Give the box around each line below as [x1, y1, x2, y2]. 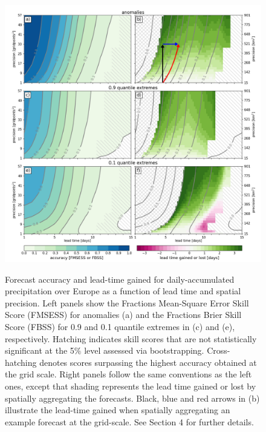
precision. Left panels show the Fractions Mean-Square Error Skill [5, 296, 249, 309]
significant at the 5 [5, 344, 74, 357]
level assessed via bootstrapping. [84, 344, 204, 357]
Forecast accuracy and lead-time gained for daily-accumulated [5, 272, 235, 285]
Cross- [207, 344, 230, 357]
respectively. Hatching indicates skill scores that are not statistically [5, 332, 257, 345]
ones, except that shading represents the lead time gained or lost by [5, 379, 256, 392]
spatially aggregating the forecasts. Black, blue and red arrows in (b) [5, 391, 260, 404]
